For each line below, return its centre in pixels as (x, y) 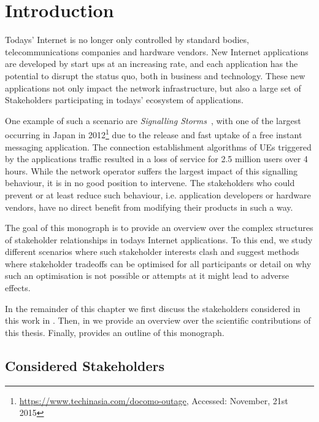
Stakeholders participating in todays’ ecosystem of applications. (124, 100)
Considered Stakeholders (85, 365)
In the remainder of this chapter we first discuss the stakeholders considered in (153, 308)
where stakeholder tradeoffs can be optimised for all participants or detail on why (158, 263)
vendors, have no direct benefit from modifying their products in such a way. (149, 207)
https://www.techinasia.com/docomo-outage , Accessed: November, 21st (154, 400)
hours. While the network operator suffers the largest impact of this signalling (152, 170)
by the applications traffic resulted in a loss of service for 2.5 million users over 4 (156, 159)
